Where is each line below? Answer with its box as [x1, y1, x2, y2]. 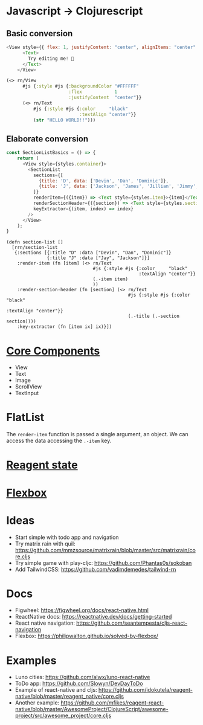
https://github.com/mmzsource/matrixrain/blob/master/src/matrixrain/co [14, 546, 196, 553]
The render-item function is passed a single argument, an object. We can [6, 431, 188, 438]
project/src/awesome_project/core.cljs [14, 712, 112, 720]
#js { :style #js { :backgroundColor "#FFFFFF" [22, 83, 139, 89]
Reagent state [6, 458, 78, 472]
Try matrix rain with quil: [14, 540, 76, 547]
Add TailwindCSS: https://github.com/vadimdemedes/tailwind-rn [14, 565, 176, 573]
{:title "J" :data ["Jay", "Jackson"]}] [47, 255, 150, 261]
